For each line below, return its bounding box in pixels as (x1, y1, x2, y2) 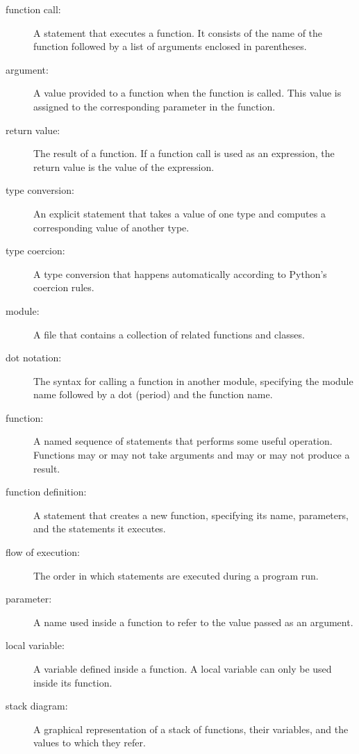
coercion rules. (33, 280, 94, 295)
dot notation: (6, 350, 62, 365)
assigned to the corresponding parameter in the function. (33, 99, 276, 113)
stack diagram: (6, 698, 68, 713)
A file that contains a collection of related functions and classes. (33, 327, 305, 341)
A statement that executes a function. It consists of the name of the (33, 25, 323, 40)
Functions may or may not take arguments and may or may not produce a (33, 448, 350, 462)
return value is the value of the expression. (33, 159, 215, 174)
